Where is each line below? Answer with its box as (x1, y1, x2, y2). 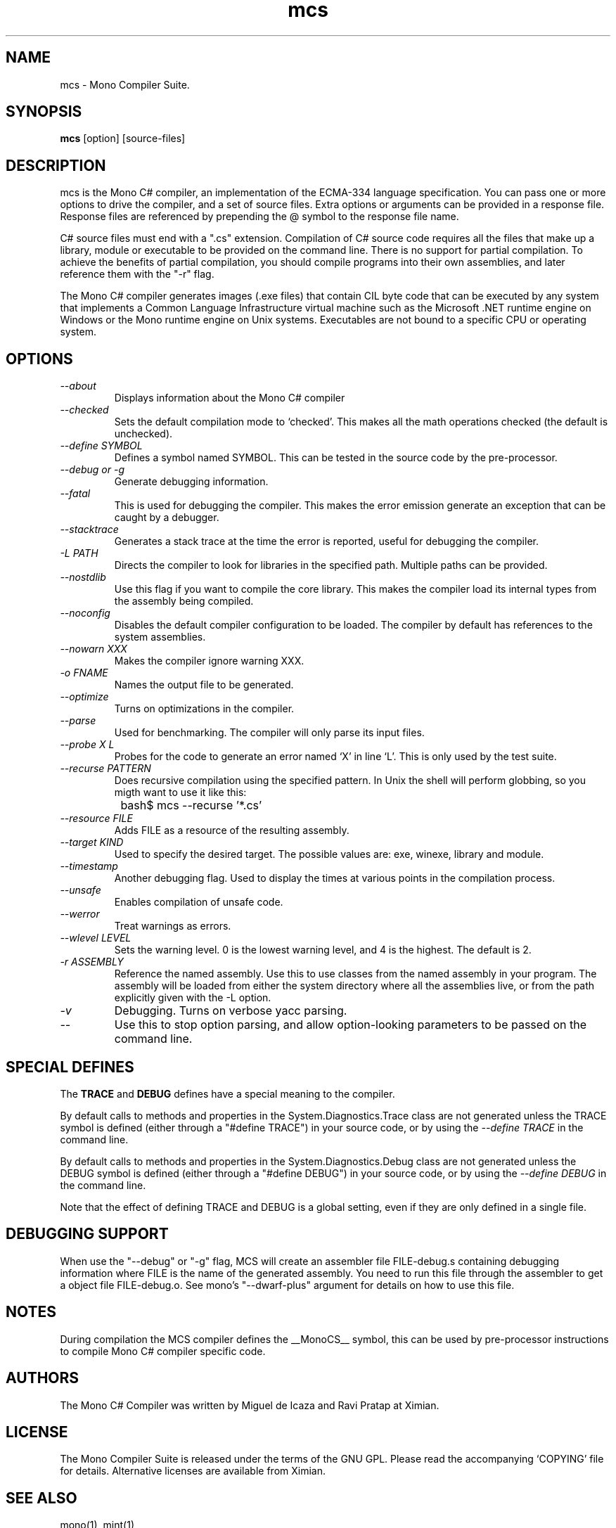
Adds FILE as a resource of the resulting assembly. (114, 824, 349, 837)
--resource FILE (60, 812, 133, 825)
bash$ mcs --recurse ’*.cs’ (120, 798, 262, 813)
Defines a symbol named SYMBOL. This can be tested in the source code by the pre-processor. (114, 451, 558, 464)
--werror (60, 908, 100, 920)
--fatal (60, 487, 91, 500)
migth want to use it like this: (114, 786, 247, 799)
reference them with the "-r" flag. (60, 268, 214, 281)
